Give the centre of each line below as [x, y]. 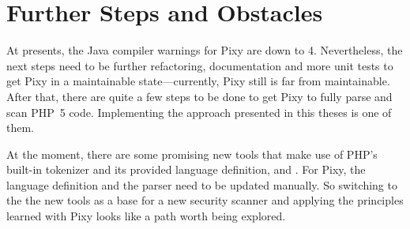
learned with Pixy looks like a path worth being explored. [146, 216]
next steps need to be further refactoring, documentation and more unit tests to [200, 65]
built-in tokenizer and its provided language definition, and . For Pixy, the [186, 169]
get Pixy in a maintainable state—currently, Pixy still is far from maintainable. [198, 81]
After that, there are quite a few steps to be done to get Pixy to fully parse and [199, 96]
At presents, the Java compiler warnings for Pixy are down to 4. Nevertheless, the [205, 50]
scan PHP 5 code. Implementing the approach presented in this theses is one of [199, 112]
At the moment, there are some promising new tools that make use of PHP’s [192, 154]
